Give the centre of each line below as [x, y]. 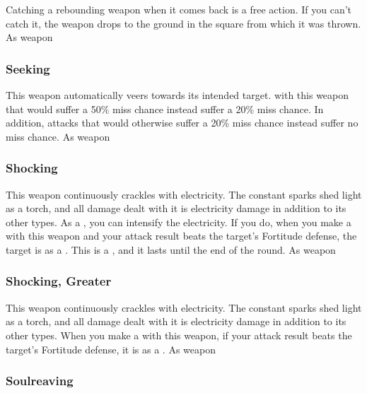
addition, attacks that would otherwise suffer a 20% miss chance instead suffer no [182, 123]
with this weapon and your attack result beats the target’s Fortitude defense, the [181, 236]
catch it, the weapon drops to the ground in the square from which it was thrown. [183, 23]
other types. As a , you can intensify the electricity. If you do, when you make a [179, 222]
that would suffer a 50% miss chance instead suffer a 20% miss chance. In [165, 108]
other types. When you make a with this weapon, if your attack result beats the [179, 335]
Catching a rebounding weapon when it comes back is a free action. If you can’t [179, 9]
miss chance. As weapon [58, 136]
